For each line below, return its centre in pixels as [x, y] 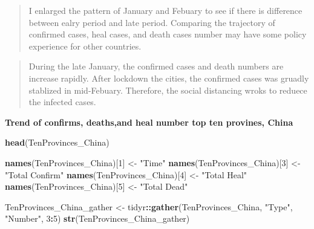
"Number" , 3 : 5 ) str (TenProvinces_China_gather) [97, 218]
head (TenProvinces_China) [57, 142]
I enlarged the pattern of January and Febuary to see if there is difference [165, 10]
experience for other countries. [85, 46]
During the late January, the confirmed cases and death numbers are [156, 66]
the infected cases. [62, 102]
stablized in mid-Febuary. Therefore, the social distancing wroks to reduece [168, 90]
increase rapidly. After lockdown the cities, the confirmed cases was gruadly [169, 78]
